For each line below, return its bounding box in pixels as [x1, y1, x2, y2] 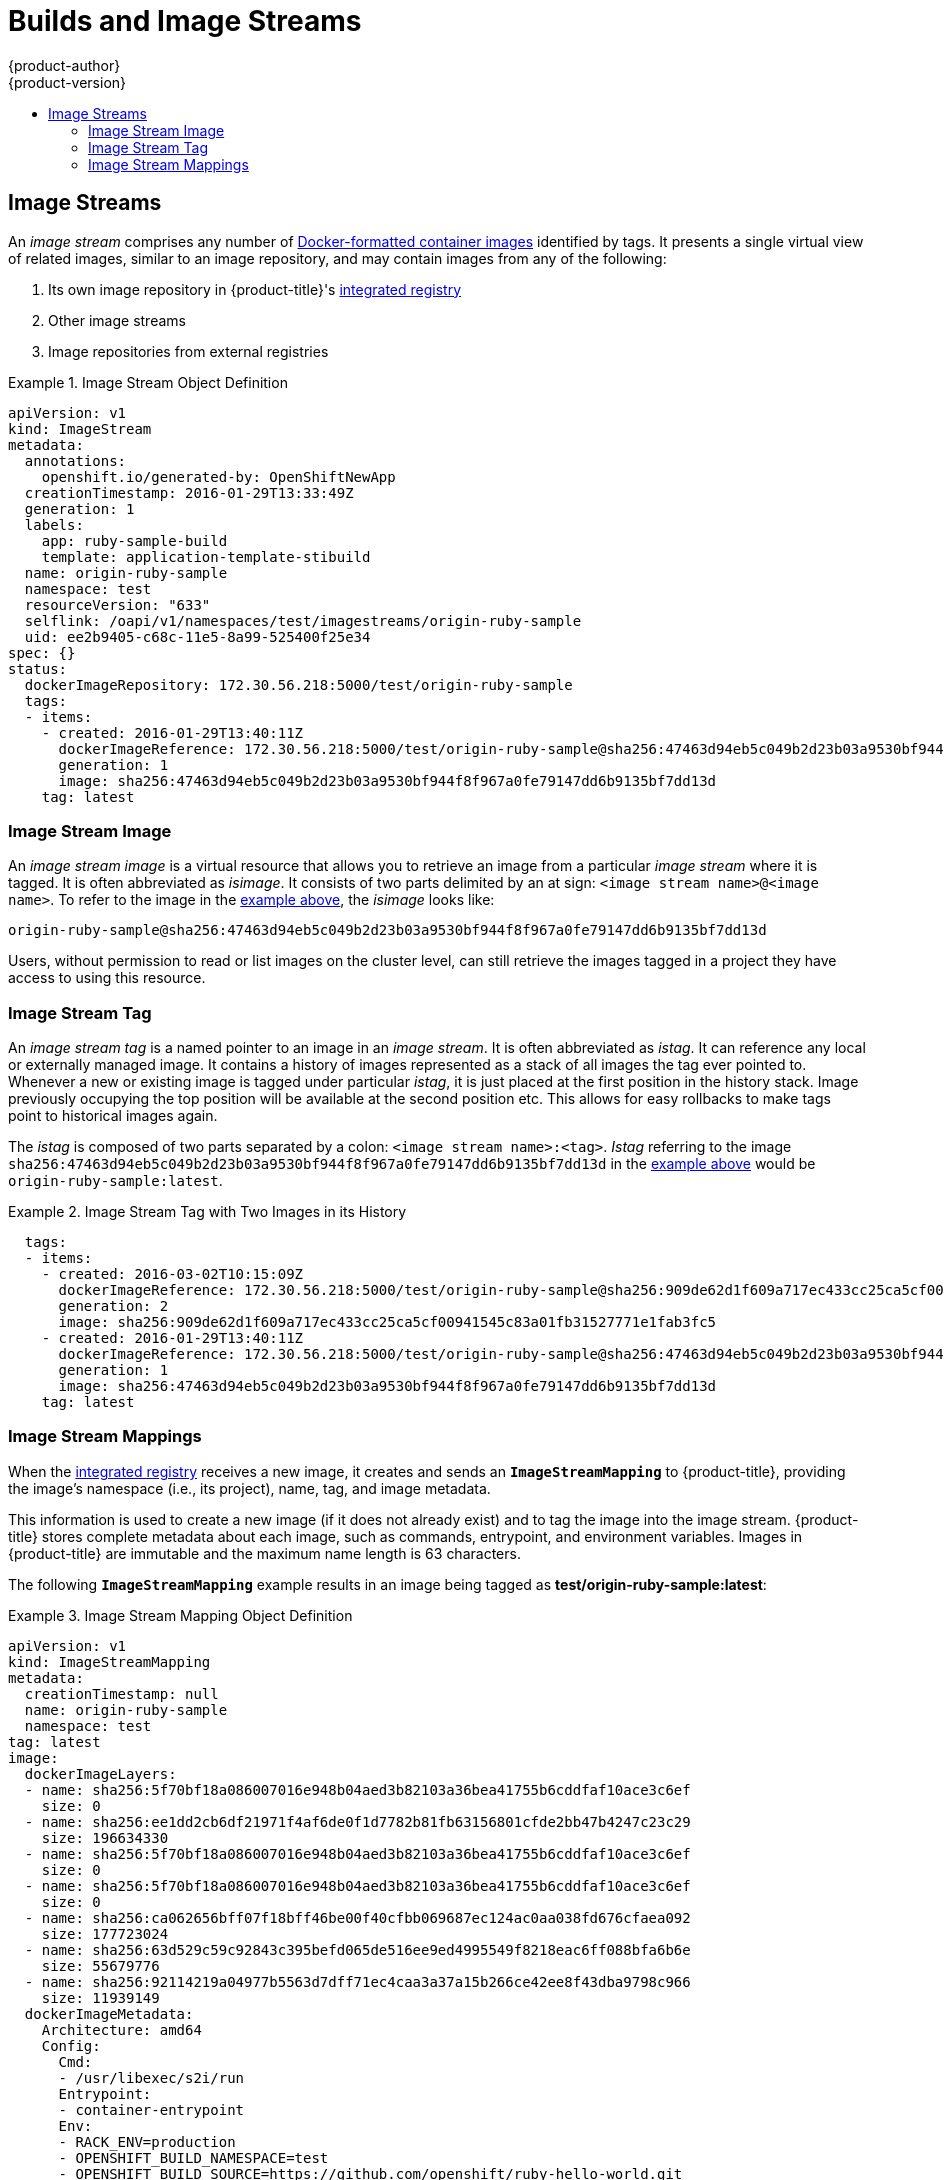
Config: [41, 2037, 101, 2054]
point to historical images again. [8, 1107, 218, 1125]
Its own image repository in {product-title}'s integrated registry [48, 280, 462, 298]
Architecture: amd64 [41, 2021, 202, 2038]
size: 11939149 [41, 1989, 160, 2006]
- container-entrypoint [58, 2101, 245, 2118]
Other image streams [48, 311, 186, 329]
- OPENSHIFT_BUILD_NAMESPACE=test [58, 2149, 329, 2166]
